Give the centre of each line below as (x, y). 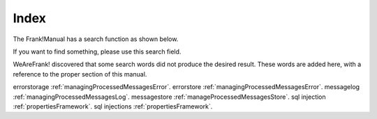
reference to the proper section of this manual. (80, 74)
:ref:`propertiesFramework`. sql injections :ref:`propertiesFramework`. (113, 106)
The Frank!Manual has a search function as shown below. (96, 39)
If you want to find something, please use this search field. (97, 51)
